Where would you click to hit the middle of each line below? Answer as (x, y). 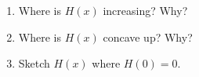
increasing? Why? (145, 10)
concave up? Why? (148, 37)
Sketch (34, 63)
